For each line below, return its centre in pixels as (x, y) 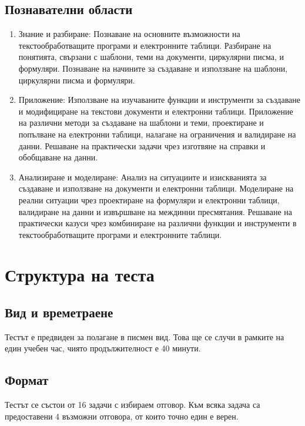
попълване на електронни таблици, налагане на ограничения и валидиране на (157, 134)
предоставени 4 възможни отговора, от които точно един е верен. (122, 416)
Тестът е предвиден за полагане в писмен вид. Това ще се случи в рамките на (145, 336)
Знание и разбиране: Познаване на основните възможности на (129, 34)
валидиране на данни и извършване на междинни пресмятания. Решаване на (155, 211)
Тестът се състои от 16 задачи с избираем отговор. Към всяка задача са (133, 405)
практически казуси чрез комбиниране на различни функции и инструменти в (157, 223)
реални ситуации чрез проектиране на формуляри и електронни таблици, (149, 199)
